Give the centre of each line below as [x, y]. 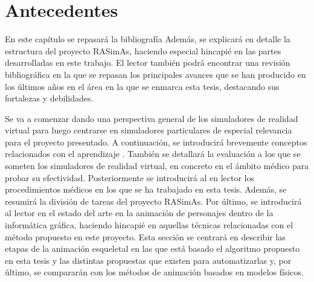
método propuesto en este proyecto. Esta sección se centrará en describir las [145, 236]
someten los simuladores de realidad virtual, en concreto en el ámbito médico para [157, 166]
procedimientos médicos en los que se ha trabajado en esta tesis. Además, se [146, 189]
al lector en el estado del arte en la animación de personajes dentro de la [139, 213]
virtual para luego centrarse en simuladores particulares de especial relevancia [149, 130]
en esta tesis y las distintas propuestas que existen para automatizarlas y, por [148, 260]
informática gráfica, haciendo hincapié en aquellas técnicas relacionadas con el [149, 225]
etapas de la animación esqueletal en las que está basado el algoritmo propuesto [152, 248]
